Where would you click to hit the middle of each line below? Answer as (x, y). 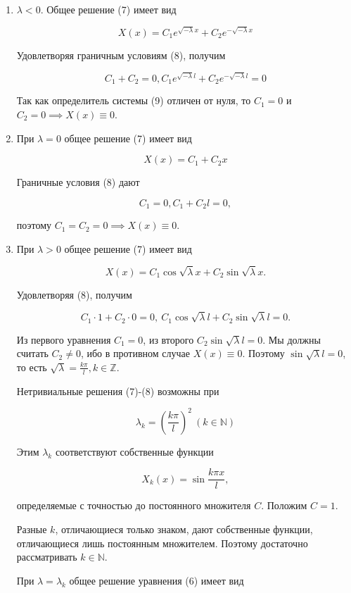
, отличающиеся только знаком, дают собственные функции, (184, 529)
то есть (32, 367)
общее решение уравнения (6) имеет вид (157, 580)
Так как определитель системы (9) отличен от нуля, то (134, 100)
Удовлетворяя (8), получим (74, 294)
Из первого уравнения (64, 339)
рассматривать (47, 557)
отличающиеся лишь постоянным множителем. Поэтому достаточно (162, 543)
